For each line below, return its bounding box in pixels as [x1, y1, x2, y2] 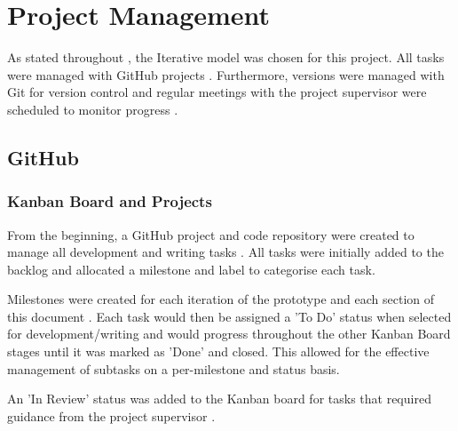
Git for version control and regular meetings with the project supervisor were [7, 83, 427, 101]
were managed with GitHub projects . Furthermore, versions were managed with [7, 65, 445, 84]
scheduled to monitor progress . [7, 100, 178, 118]
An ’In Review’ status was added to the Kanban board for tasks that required [7, 389, 431, 408]
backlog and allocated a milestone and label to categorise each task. [7, 259, 375, 278]
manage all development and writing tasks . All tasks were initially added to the [7, 243, 444, 261]
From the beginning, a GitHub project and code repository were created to [7, 225, 415, 243]
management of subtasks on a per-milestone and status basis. [7, 359, 340, 378]
